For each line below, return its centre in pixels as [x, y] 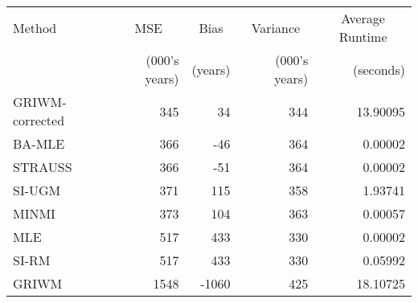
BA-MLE [39, 143]
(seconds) [379, 69]
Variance [276, 27]
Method [35, 27]
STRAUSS [43, 167]
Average [363, 18]
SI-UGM [37, 190]
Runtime [363, 37]
